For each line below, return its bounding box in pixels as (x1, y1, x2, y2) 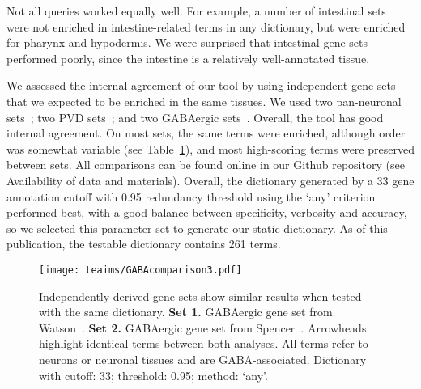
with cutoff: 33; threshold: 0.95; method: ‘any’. (39, 366, 268, 383)
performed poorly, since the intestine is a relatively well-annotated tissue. (6, 49, 370, 66)
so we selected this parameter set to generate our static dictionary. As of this (6, 219, 388, 236)
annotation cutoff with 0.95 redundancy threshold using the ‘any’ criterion (6, 188, 376, 205)
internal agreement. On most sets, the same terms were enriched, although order (6, 125, 406, 142)
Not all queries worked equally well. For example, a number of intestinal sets (6, 2, 386, 19)
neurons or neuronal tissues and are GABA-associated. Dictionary (39, 350, 367, 367)
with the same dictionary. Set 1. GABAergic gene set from (39, 303, 333, 320)
